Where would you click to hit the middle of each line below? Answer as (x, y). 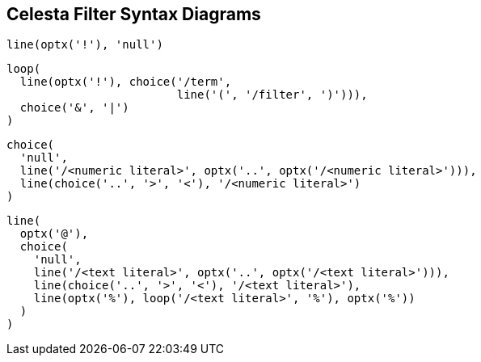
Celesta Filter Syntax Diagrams (134, 14)
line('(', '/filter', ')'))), (272, 95)
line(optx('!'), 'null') (85, 45)
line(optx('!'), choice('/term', (126, 82)
